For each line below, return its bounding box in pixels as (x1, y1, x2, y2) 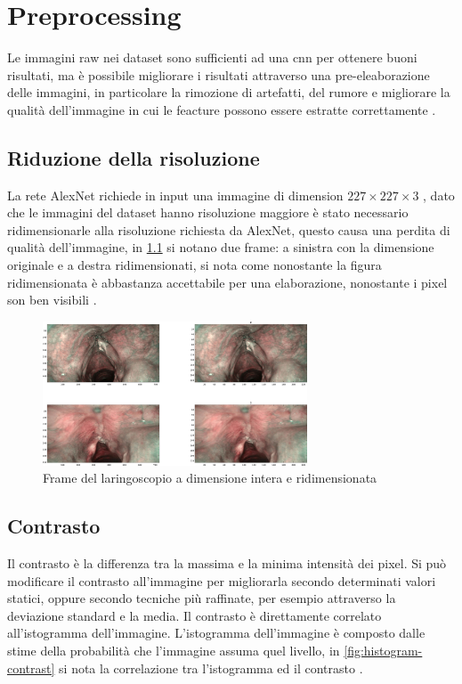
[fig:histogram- (344, 640, 423, 659)
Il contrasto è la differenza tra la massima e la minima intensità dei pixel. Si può (7, 553, 447, 572)
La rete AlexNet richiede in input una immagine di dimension (7, 185, 344, 204)
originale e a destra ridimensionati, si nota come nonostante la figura (7, 256, 382, 274)
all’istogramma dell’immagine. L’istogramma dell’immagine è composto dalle (7, 623, 426, 642)
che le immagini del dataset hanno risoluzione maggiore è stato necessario (7, 203, 409, 222)
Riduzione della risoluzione (7, 143, 260, 171)
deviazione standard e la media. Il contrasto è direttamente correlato (7, 606, 382, 624)
